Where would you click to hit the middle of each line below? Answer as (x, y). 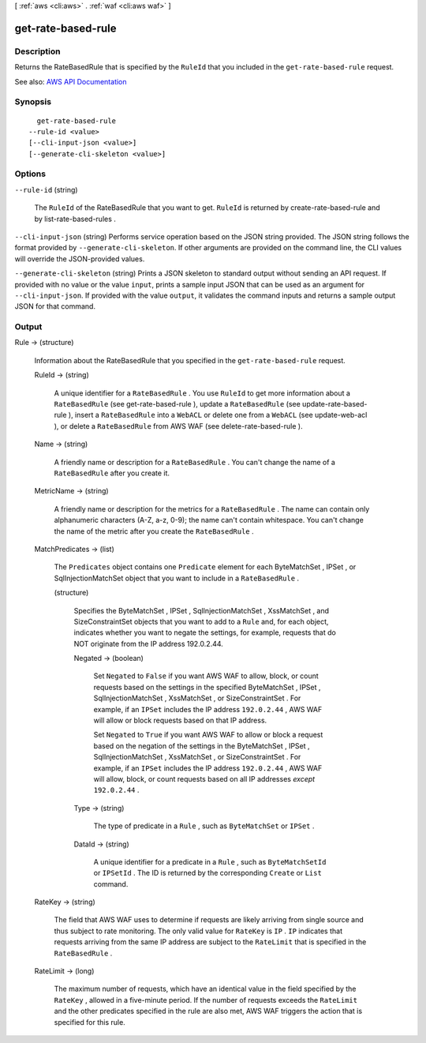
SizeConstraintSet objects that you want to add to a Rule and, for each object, (201, 621)
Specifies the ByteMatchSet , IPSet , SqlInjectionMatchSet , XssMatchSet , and (202, 610)
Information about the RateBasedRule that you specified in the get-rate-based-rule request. (190, 360)
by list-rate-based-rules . (75, 219)
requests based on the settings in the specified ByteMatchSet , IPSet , (207, 687)
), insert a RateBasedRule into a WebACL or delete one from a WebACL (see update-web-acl (218, 415)
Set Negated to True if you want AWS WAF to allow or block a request (208, 735)
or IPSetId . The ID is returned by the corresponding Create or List (208, 873)
